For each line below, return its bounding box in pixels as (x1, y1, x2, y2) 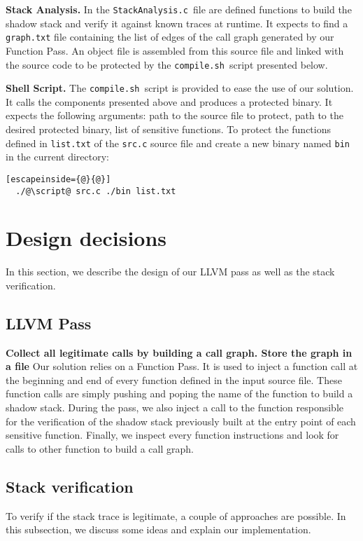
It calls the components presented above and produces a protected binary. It (6, 94, 333, 109)
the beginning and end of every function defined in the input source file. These (6, 372, 342, 387)
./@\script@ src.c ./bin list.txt (15, 186, 176, 196)
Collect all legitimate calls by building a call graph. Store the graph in (6, 345, 353, 359)
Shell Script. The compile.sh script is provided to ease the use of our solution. (6, 81, 354, 95)
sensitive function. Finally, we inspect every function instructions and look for (6, 427, 339, 442)
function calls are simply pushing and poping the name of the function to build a (6, 386, 353, 401)
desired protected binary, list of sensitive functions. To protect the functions (6, 122, 331, 136)
